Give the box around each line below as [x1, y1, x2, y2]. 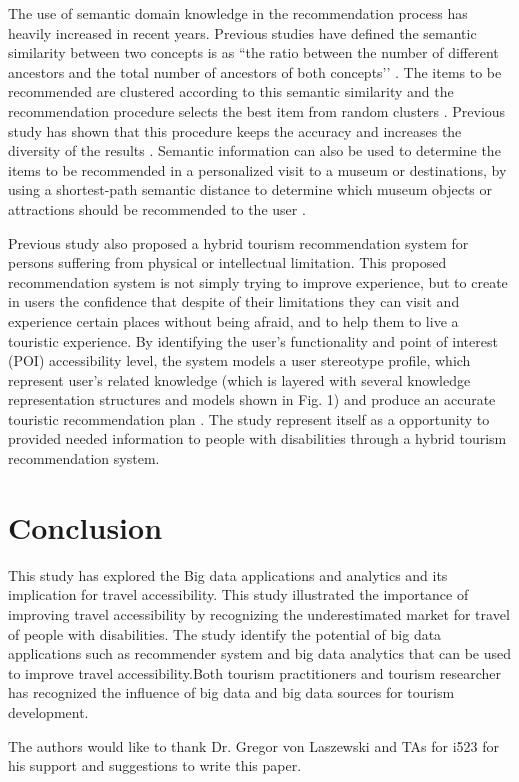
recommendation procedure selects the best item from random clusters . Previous [8, 100, 506, 121]
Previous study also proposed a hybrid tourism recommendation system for [8, 232, 469, 253]
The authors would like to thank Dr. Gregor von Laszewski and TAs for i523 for [8, 735, 500, 756]
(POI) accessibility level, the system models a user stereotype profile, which [8, 350, 471, 371]
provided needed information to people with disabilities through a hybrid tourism [8, 428, 507, 449]
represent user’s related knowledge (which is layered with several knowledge [8, 369, 471, 390]
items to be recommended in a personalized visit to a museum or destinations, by [8, 159, 507, 180]
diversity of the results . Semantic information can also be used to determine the [8, 140, 501, 161]
